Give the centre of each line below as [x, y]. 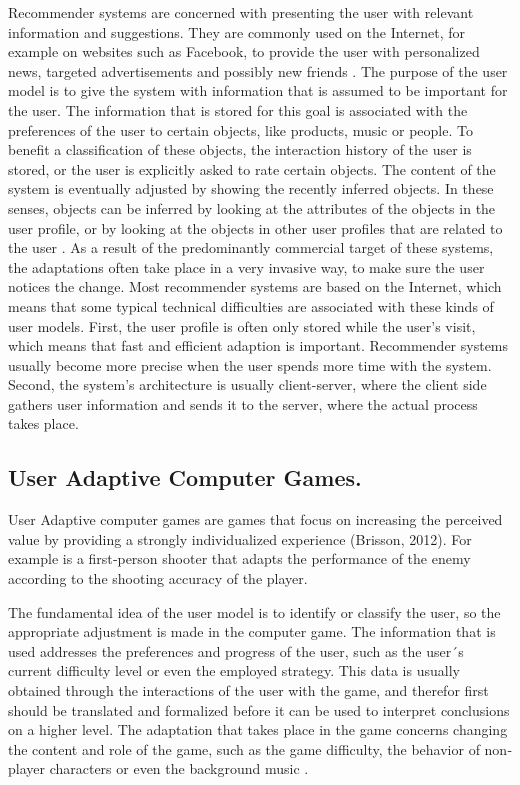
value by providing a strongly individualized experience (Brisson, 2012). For [240, 538]
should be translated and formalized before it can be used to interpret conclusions [259, 709]
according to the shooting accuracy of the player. [158, 578]
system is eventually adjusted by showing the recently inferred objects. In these [251, 188]
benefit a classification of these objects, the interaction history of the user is [240, 149]
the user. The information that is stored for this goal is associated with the [238, 109]
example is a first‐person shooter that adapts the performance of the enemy [239, 558]
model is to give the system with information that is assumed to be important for [258, 90]
